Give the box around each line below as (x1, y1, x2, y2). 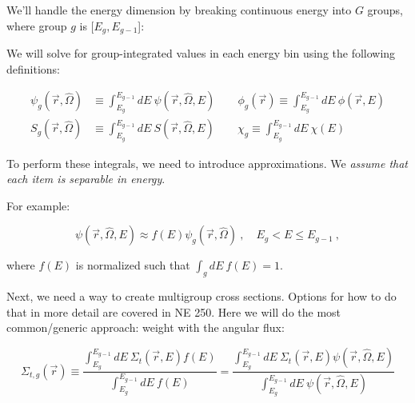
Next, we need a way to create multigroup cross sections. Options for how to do (6, 288, 397, 305)
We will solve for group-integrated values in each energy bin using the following (6, 45, 396, 62)
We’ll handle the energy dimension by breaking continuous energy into (6, 2, 352, 18)
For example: (6, 197, 70, 213)
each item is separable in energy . (6, 170, 166, 187)
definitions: (6, 60, 60, 77)
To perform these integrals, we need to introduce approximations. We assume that (6, 154, 409, 171)
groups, (367, 2, 404, 18)
